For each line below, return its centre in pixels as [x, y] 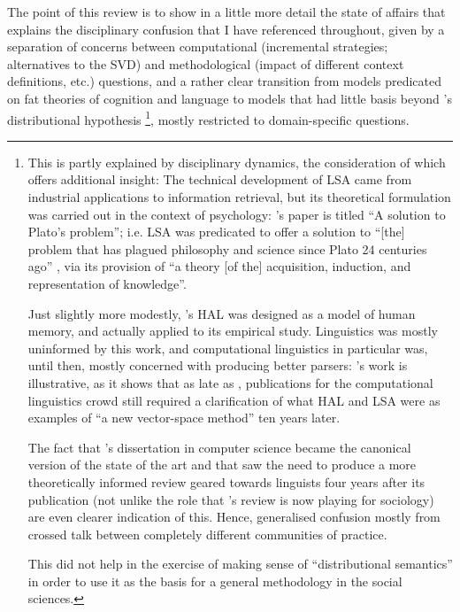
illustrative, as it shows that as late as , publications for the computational [230, 382]
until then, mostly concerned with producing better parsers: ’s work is [218, 365]
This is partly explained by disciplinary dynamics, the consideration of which [237, 162]
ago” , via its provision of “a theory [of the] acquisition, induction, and [219, 266]
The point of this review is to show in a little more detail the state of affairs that [226, 12]
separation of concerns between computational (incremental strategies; [198, 46]
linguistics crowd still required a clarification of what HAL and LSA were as [234, 400]
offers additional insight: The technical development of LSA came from [220, 179]
